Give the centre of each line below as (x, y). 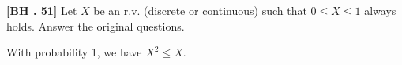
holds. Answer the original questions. (96, 25)
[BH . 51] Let (42, 10)
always (380, 10)
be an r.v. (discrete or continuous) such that (200, 10)
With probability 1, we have (74, 52)
